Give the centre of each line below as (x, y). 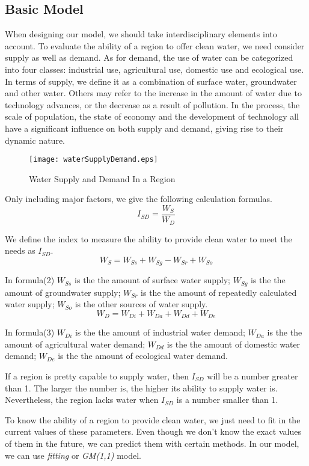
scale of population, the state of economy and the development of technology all (152, 116)
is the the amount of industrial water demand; (160, 332)
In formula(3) (30, 332)
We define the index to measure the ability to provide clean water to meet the (148, 238)
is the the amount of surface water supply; (152, 280)
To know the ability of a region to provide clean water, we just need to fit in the (153, 419)
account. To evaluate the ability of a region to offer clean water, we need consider (155, 45)
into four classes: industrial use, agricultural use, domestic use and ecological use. (154, 69)
